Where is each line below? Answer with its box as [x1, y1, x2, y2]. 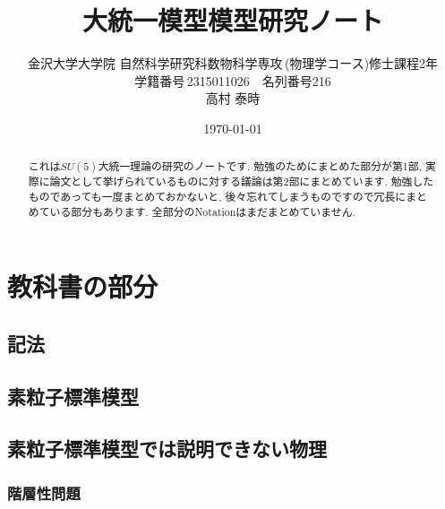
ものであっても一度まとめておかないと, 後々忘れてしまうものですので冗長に [28, 188, 406, 203]
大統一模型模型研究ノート [81, 2, 383, 39]
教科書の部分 [7, 268, 158, 305]
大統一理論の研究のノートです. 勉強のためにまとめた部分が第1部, [98, 159, 422, 174]
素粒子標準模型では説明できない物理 [7, 435, 327, 462]
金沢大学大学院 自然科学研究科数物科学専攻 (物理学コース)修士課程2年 [27, 54, 439, 73]
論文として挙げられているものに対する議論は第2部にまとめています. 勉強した [49, 174, 434, 189]
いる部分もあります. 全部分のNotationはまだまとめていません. [49, 203, 355, 219]
